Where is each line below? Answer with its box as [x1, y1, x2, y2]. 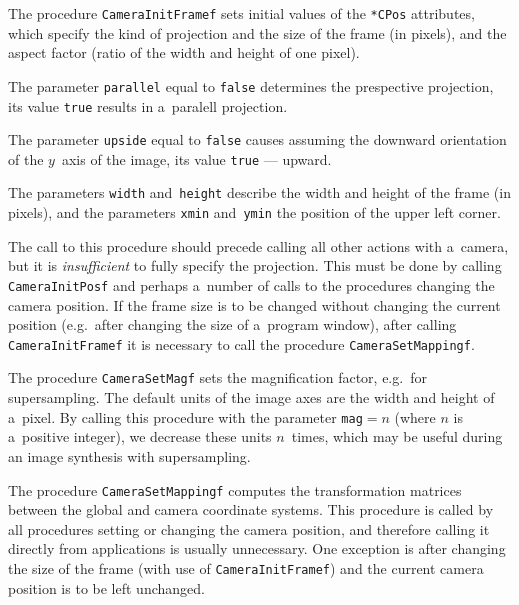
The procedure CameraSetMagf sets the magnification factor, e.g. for [8, 367, 427, 388]
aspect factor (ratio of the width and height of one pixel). [8, 42, 360, 63]
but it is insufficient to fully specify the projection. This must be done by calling [8, 255, 502, 276]
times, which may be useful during [291, 426, 503, 447]
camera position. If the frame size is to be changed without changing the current [8, 294, 501, 315]
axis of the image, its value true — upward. [61, 148, 332, 169]
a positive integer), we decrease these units [8, 426, 272, 447]
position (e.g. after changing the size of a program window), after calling [8, 314, 457, 335]
